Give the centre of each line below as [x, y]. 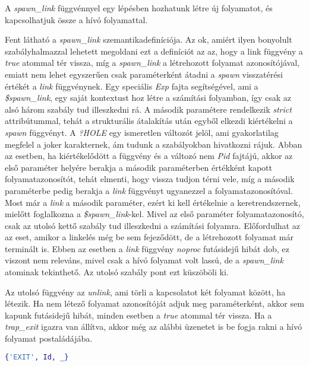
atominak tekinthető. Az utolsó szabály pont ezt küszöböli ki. [117, 272]
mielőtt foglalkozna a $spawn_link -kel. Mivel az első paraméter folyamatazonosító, [154, 214]
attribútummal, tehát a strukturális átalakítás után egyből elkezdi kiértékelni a [149, 121]
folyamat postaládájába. [49, 338]
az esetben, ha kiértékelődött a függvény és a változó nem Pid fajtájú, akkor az [149, 156]
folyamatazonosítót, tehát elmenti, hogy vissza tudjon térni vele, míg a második [150, 179]
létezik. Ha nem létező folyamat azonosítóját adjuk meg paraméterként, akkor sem [154, 303]
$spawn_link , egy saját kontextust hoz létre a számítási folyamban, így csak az [148, 98]
